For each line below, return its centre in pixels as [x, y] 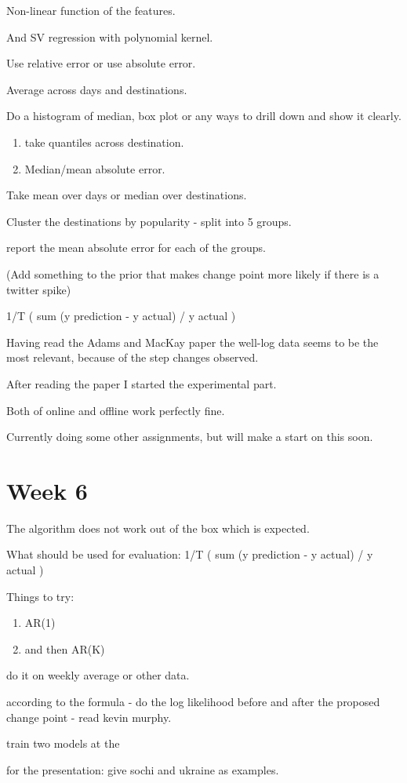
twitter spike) [39, 289]
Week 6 [47, 490]
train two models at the [63, 743]
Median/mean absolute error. [95, 168]
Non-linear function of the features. [91, 10]
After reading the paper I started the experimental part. [142, 383]
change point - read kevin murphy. [89, 717]
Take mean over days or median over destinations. [127, 195]
